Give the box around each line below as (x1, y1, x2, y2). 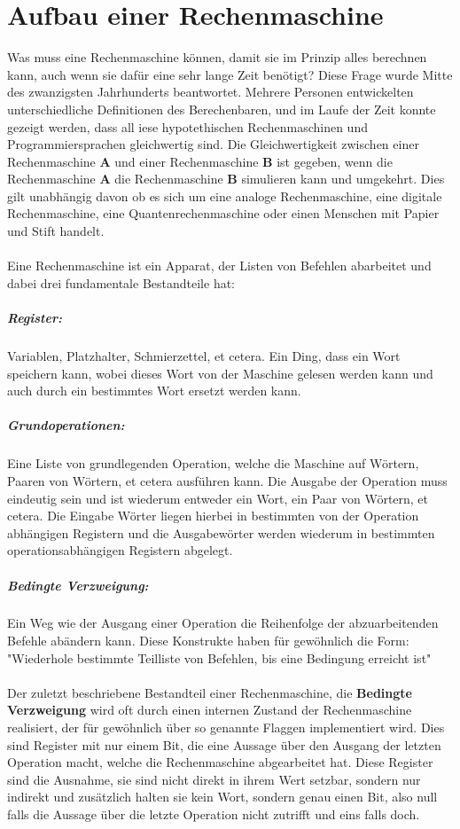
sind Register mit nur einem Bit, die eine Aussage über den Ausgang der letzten (7, 735, 441, 754)
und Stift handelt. (7, 222, 105, 240)
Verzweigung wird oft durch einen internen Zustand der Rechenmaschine (7, 700, 412, 719)
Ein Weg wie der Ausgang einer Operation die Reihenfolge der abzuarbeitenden (7, 614, 439, 632)
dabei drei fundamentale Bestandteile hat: (7, 273, 235, 292)
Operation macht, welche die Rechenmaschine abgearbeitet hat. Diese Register (7, 753, 433, 771)
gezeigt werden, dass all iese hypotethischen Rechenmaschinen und (7, 117, 368, 136)
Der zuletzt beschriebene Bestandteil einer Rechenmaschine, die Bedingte (7, 683, 412, 701)
